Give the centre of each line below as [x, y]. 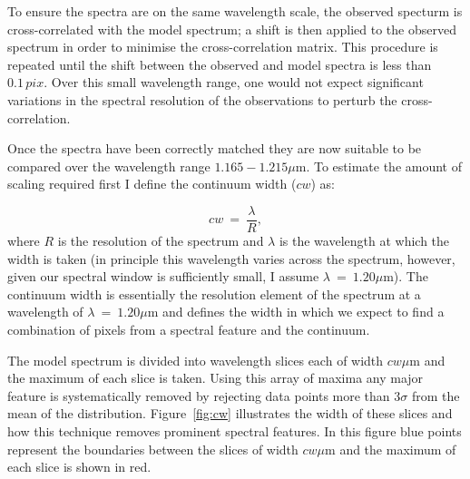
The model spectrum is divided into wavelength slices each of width [196, 360]
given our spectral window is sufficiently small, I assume [163, 276]
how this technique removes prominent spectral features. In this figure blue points [235, 430]
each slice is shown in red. [79, 467]
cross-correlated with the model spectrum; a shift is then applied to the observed [232, 29]
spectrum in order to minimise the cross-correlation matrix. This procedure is [223, 47]
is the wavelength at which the [364, 240]
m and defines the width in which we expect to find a [296, 312]
